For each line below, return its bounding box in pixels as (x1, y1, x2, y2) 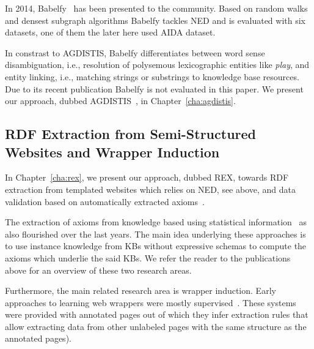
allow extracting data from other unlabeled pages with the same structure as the (5, 320, 307, 332)
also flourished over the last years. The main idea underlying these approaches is (5, 227, 306, 240)
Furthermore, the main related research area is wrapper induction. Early (5, 284, 276, 297)
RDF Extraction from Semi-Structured (5, 124, 257, 143)
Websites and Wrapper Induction (5, 142, 220, 161)
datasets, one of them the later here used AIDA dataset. (5, 26, 216, 39)
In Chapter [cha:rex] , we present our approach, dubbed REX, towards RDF (5, 171, 289, 184)
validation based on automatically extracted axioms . (5, 195, 205, 208)
